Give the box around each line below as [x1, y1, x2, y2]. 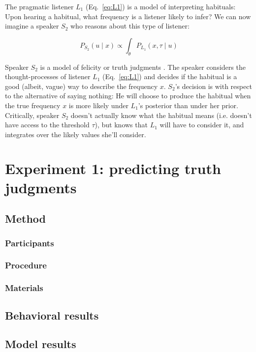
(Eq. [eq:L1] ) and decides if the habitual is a [102, 71, 237, 82]
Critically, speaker [5, 110, 60, 120]
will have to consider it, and [160, 119, 244, 130]
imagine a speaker [5, 21, 59, 31]
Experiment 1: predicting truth [5, 158, 221, 178]
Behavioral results [5, 307, 99, 323]
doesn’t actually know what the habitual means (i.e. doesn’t [70, 110, 252, 120]
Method [5, 211, 46, 226]
